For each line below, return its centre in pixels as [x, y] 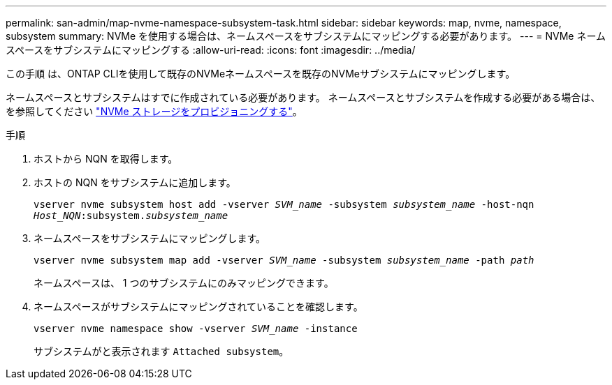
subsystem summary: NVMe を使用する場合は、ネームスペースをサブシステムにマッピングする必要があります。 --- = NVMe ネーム [306, 36]
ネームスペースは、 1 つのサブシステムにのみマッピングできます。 [184, 283]
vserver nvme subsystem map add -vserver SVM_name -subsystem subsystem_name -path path [284, 260]
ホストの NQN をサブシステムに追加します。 [135, 182]
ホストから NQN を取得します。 [106, 159]
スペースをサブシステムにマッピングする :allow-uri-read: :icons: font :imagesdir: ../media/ [211, 50]
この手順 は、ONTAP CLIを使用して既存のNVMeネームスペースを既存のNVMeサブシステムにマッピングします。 [261, 74]
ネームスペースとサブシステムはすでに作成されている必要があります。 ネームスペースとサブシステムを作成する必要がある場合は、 [303, 97]
